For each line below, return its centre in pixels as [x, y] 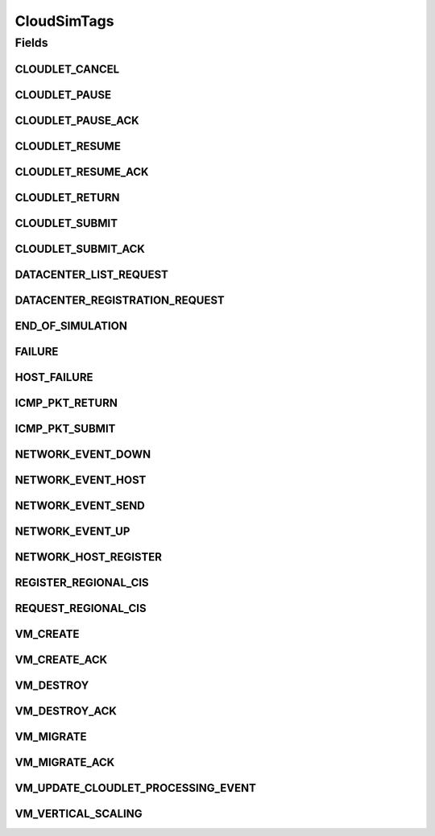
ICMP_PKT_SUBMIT [65, 428]
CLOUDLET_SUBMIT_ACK [80, 248]
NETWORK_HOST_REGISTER [89, 557]
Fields [31, 43]
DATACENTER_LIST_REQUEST [92, 274]
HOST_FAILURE [54, 377]
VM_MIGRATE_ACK [65, 762]
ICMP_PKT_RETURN [66, 403]
